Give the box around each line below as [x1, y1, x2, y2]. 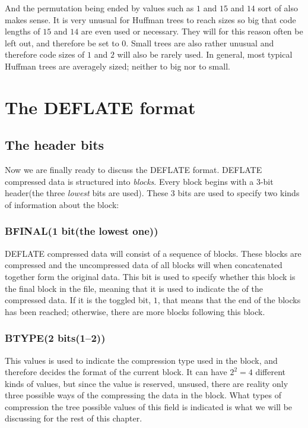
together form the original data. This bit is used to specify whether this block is [5, 270, 296, 282]
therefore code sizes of [5, 48, 85, 61]
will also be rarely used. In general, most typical [117, 48, 293, 61]
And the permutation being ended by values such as [5, 2, 194, 14]
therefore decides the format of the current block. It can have [5, 366, 227, 378]
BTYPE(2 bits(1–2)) [5, 331, 106, 345]
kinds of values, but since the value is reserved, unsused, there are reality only [5, 377, 288, 389]
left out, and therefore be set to [5, 36, 119, 49]
